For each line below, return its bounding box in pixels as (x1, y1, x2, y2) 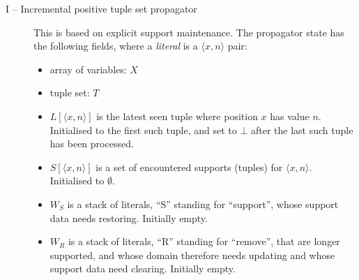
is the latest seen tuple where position (96, 108, 258, 123)
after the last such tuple (250, 122, 353, 137)
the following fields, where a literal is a (33, 38, 198, 53)
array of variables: (49, 61, 127, 76)
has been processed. (49, 136, 134, 151)
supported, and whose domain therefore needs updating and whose (49, 247, 335, 262)
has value (270, 108, 310, 123)
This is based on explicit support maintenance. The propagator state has (33, 24, 344, 39)
